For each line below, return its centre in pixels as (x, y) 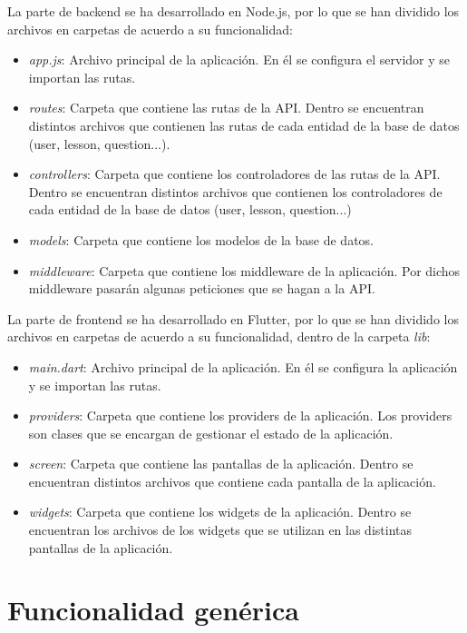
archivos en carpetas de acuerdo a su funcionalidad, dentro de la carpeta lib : (219, 336)
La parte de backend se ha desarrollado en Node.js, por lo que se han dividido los (233, 11)
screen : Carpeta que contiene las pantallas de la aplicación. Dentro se (221, 464)
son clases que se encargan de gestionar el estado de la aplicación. (211, 433)
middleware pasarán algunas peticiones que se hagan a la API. (202, 288)
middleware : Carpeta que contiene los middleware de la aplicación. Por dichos (244, 270)
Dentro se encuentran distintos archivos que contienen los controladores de (235, 191)
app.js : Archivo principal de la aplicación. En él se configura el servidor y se (239, 59)
